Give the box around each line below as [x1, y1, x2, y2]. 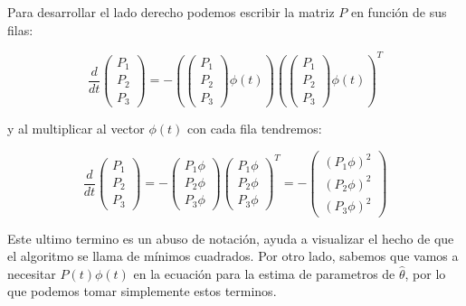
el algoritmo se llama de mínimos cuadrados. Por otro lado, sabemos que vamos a [7, 246, 459, 265]
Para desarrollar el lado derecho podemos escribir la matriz [7, 3, 335, 21]
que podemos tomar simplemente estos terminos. [7, 282, 277, 301]
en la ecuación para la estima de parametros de [133, 264, 395, 283]
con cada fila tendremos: [186, 119, 322, 138]
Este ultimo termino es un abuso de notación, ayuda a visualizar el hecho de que [7, 228, 454, 247]
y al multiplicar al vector [7, 119, 145, 138]
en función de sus [350, 3, 447, 21]
